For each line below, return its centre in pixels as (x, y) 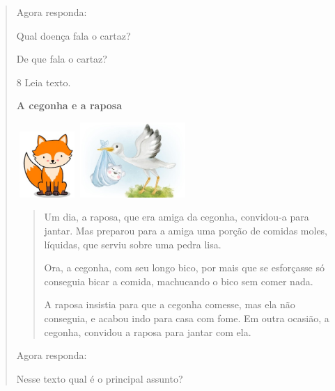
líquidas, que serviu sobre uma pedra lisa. (133, 244)
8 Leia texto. (44, 82)
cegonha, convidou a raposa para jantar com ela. (148, 332)
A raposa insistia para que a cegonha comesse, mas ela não (170, 304)
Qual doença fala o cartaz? (73, 35)
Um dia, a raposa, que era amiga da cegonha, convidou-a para (177, 217)
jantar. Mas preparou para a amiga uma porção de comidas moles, (186, 230)
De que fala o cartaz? (62, 59)
